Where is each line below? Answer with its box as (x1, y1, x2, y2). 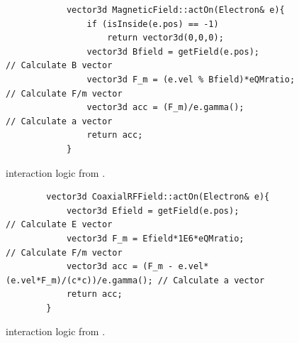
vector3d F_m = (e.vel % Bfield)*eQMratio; (86, 74, 295, 85)
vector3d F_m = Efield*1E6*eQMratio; (66, 233, 244, 244)
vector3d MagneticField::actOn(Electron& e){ (66, 5, 285, 15)
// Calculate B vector (6, 60, 113, 71)
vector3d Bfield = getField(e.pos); (86, 46, 259, 57)
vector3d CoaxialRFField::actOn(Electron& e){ (46, 192, 270, 202)
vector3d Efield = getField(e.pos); (66, 205, 239, 216)
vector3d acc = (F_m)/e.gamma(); (86, 102, 244, 113)
